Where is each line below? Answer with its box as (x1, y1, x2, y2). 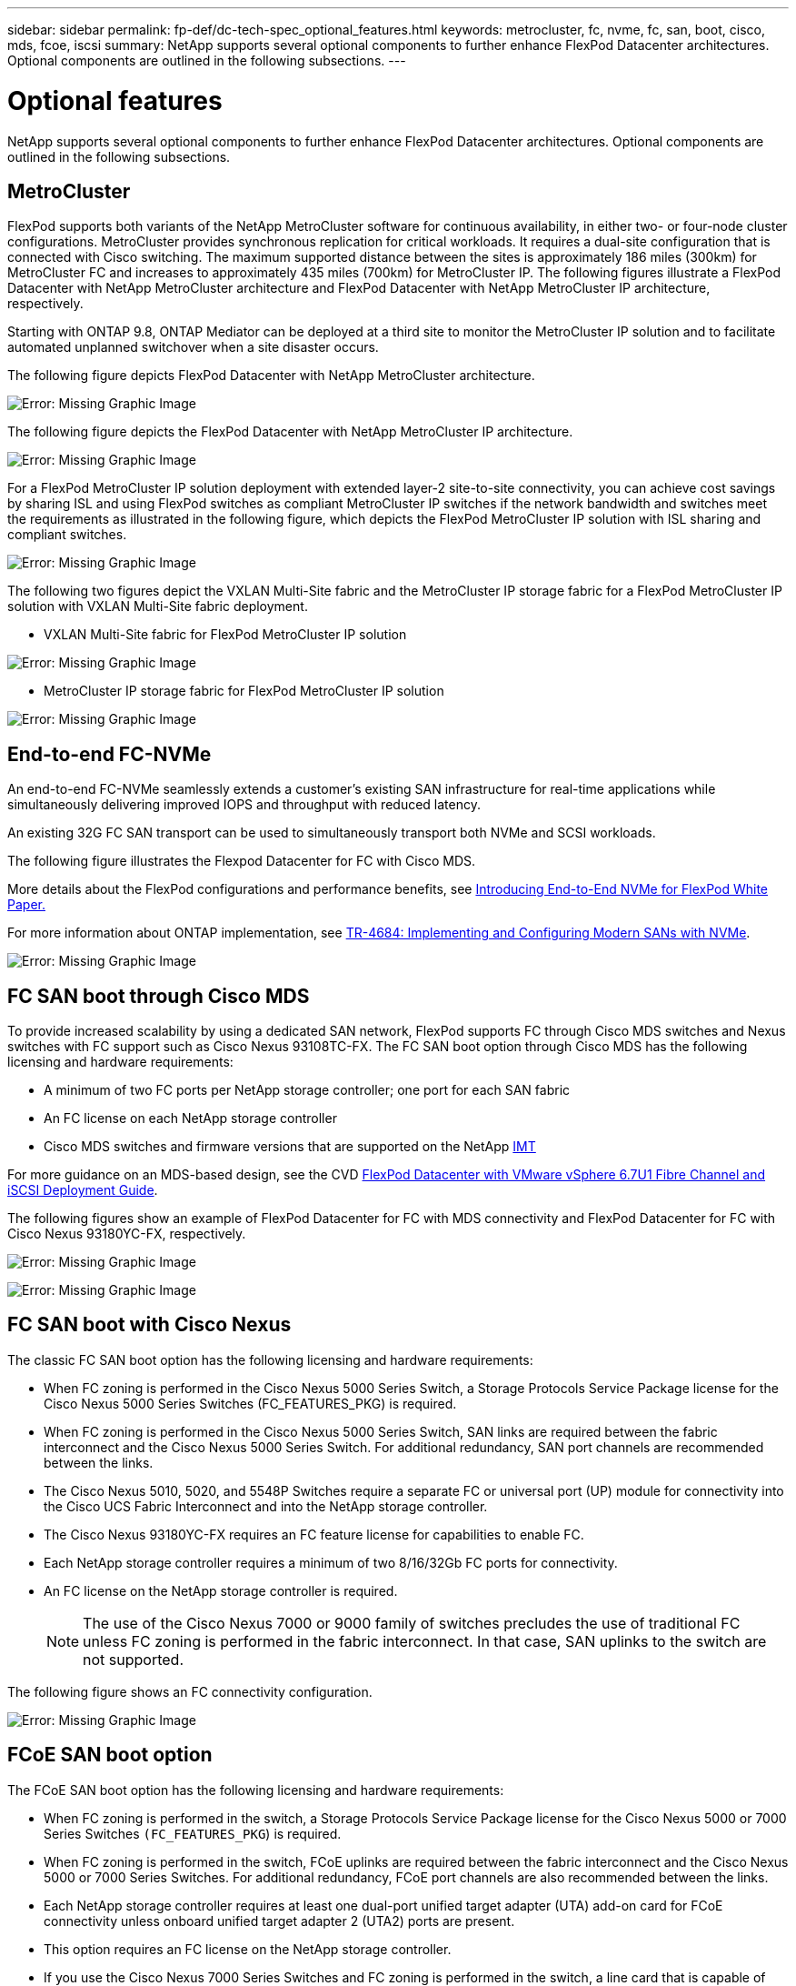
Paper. (7, 897, 45, 913)
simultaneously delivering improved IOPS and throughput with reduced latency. (7, 797, 481, 813)
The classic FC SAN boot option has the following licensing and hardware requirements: (7, 1351, 533, 1368)
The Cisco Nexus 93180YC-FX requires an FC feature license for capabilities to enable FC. (44, 1526, 584, 1542)
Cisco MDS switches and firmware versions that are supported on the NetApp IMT (44, 1138, 536, 1155)
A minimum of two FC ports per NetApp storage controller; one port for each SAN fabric (44, 1082, 571, 1098)
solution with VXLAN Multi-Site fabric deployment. (7, 598, 308, 615)
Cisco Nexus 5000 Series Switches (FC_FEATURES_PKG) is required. (44, 1395, 457, 1411)
